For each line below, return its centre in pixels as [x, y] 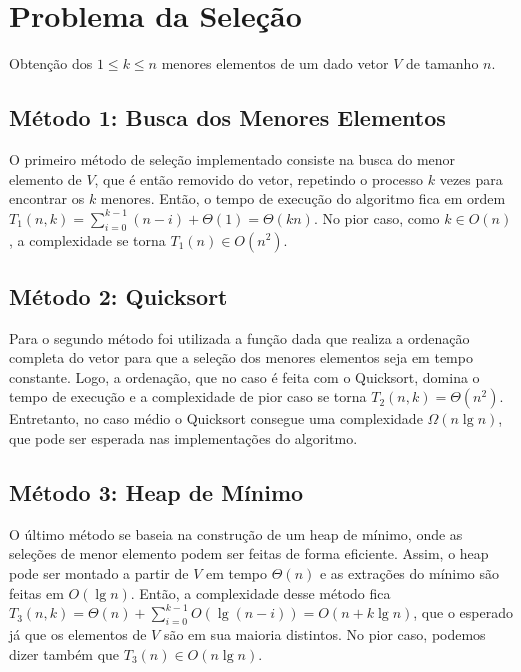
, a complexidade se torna [87, 239]
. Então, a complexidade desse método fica [260, 592]
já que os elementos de [78, 634]
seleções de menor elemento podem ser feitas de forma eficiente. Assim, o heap [249, 553]
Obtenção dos [51, 63]
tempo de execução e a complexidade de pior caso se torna [188, 396]
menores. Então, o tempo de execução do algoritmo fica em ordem [303, 198]
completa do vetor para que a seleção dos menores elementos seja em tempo [241, 357]
